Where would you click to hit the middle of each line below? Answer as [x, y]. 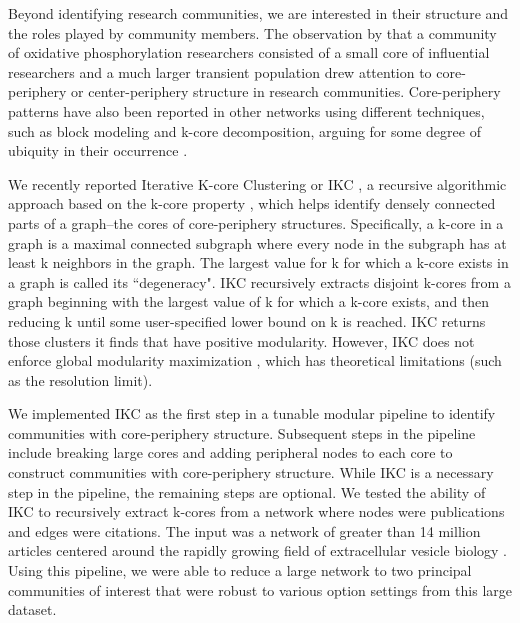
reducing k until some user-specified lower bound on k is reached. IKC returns [247, 320]
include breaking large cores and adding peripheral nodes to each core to [230, 452]
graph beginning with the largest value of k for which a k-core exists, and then [249, 301]
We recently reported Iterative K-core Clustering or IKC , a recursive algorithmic [257, 183]
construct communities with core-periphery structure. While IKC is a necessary [251, 472]
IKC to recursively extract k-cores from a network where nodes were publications [256, 511]
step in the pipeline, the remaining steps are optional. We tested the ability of [247, 491]
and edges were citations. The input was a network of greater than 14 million [244, 530]
